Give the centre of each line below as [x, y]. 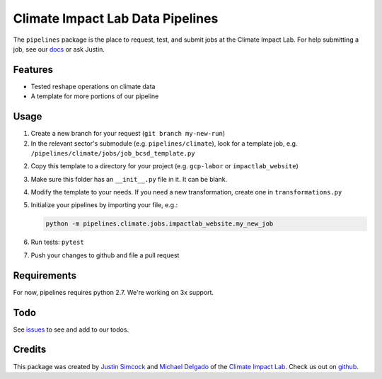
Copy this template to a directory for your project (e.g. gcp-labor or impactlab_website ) [164, 166]
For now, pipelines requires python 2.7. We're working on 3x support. [114, 292]
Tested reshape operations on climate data [93, 86]
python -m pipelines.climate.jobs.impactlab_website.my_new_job [160, 224]
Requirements [45, 275]
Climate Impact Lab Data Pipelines [116, 18]
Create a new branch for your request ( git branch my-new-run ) [128, 134]
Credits [30, 350]
